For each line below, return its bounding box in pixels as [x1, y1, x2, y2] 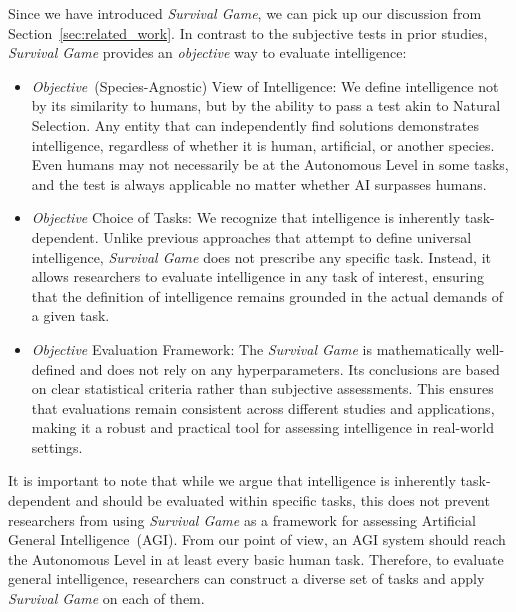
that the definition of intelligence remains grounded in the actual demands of [31, 285, 504, 306]
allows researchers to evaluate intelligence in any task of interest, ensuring [31, 266, 484, 287]
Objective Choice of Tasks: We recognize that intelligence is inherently [31, 207, 461, 228]
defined [31, 358, 76, 379]
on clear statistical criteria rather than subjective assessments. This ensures [31, 378, 494, 399]
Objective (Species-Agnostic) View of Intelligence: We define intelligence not [31, 75, 499, 96]
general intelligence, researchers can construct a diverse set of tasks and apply [8, 568, 485, 589]
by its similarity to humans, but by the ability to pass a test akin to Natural [31, 95, 501, 116]
